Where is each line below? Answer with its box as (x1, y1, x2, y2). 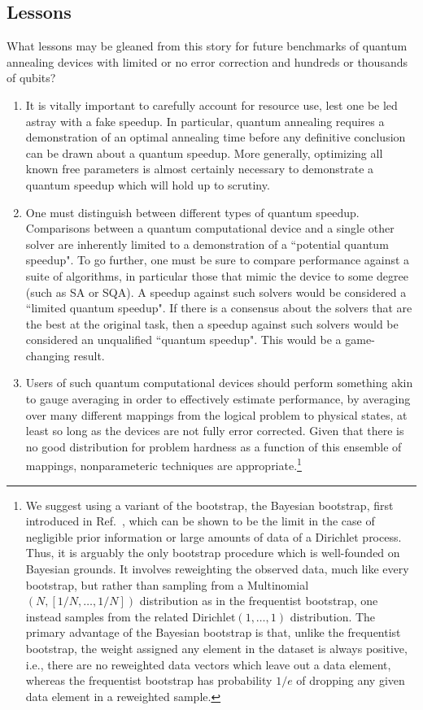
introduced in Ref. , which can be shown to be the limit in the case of (25, 512, 375, 529)
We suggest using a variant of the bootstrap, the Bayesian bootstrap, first (25, 496, 394, 513)
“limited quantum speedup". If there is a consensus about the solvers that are (25, 299, 412, 316)
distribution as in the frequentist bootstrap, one (139, 592, 378, 609)
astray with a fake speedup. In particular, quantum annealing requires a (25, 112, 385, 129)
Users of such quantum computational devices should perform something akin (25, 374, 413, 391)
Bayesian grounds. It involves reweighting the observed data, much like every (25, 560, 409, 577)
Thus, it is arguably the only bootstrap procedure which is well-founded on (25, 544, 400, 561)
